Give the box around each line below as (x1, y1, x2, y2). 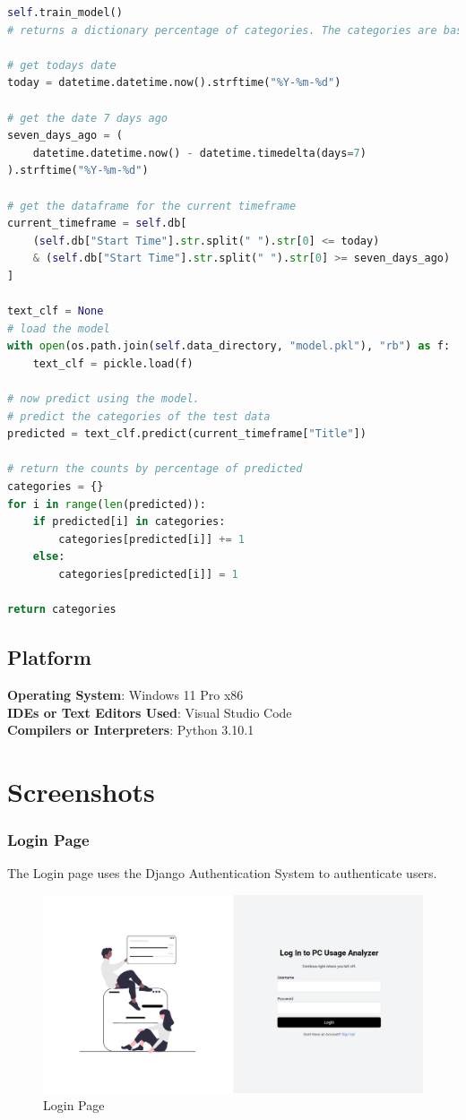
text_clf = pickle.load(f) (32, 357, 194, 370)
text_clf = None (7, 305, 104, 318)
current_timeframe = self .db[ (7, 217, 187, 230)
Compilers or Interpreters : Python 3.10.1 (7, 720, 255, 739)
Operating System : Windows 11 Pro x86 (7, 685, 244, 703)
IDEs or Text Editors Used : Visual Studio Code (7, 702, 292, 721)
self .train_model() (7, 6, 123, 19)
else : (32, 550, 65, 564)
